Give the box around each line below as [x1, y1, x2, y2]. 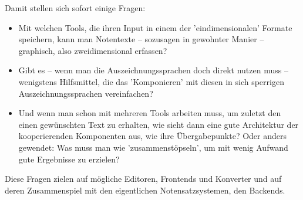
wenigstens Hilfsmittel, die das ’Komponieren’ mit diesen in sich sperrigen [18, 75, 284, 87]
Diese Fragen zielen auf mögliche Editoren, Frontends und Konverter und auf [5, 172, 282, 185]
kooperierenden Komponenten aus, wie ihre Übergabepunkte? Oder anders [18, 130, 287, 142]
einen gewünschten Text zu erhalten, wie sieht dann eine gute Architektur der [18, 118, 299, 130]
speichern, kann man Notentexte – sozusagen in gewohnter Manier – [18, 33, 264, 45]
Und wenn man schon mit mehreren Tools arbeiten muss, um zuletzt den [18, 107, 281, 119]
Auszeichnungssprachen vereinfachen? [18, 87, 153, 99]
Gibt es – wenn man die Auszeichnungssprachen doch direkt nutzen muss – [18, 64, 288, 76]
